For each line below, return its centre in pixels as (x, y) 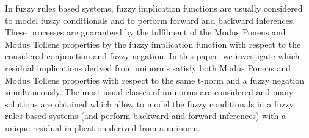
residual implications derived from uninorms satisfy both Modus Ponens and (148, 67)
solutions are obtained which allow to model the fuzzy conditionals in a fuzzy (149, 103)
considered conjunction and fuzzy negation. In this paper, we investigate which (152, 56)
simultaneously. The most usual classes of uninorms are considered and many (149, 92)
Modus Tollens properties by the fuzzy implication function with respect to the (153, 44)
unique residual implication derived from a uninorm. (103, 127)
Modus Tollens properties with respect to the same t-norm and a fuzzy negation (155, 80)
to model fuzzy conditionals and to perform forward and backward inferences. (150, 20)
